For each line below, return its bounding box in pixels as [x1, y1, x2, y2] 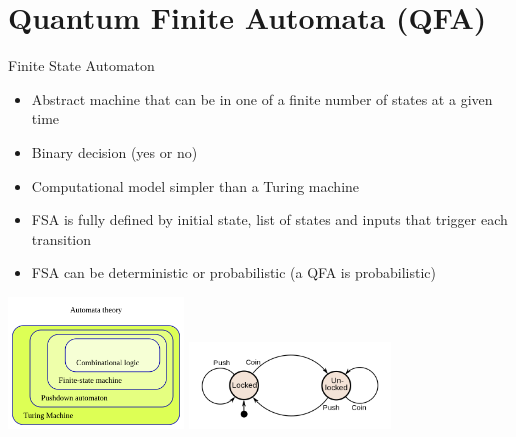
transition [31, 228, 92, 249]
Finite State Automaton [8, 55, 155, 76]
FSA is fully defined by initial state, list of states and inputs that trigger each [31, 209, 508, 230]
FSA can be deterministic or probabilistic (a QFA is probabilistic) [31, 262, 436, 283]
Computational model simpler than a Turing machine [31, 175, 360, 196]
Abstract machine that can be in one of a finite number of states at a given [31, 88, 493, 109]
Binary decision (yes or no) [31, 141, 198, 162]
